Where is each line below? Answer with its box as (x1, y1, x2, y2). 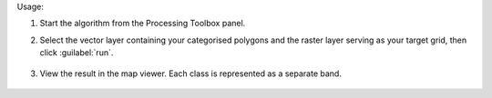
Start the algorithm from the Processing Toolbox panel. (39, 18, 246, 29)
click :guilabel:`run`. (39, 47, 114, 58)
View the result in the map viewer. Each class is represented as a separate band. (39, 68, 342, 79)
